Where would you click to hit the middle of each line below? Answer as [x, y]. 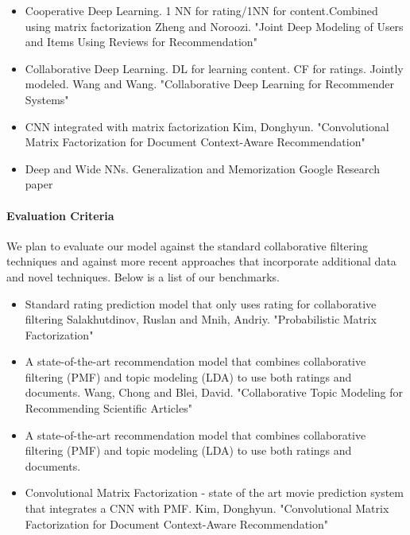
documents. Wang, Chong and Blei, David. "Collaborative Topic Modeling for [214, 392]
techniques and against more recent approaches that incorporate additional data [201, 261]
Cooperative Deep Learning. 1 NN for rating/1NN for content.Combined [201, 10]
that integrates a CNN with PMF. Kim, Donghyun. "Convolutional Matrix [207, 508]
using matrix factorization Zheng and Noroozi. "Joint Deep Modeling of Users [214, 26]
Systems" [47, 99]
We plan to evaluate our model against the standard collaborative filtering [187, 245]
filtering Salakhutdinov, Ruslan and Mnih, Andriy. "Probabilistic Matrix [201, 319]
